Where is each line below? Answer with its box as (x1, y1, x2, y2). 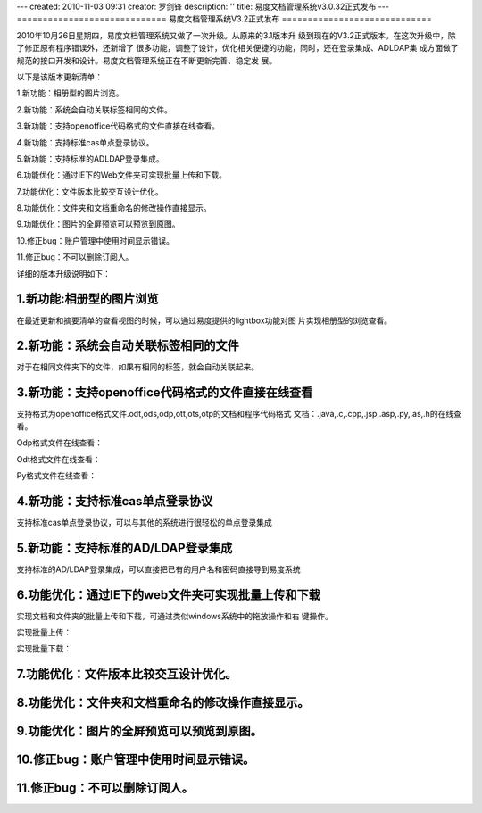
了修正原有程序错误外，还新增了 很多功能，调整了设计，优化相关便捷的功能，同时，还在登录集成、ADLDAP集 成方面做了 (16, 43, 459, 54)
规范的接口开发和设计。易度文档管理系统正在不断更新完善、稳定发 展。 (16, 54, 277, 66)
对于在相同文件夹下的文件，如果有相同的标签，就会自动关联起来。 (16, 361, 259, 372)
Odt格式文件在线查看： (16, 453, 102, 464)
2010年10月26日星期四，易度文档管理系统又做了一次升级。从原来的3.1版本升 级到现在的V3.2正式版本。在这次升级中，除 (16, 29, 456, 40)
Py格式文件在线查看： (16, 469, 97, 481)
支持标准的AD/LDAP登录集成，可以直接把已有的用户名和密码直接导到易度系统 (16, 563, 301, 575)
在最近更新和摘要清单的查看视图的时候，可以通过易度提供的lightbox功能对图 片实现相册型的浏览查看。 (16, 315, 393, 326)
